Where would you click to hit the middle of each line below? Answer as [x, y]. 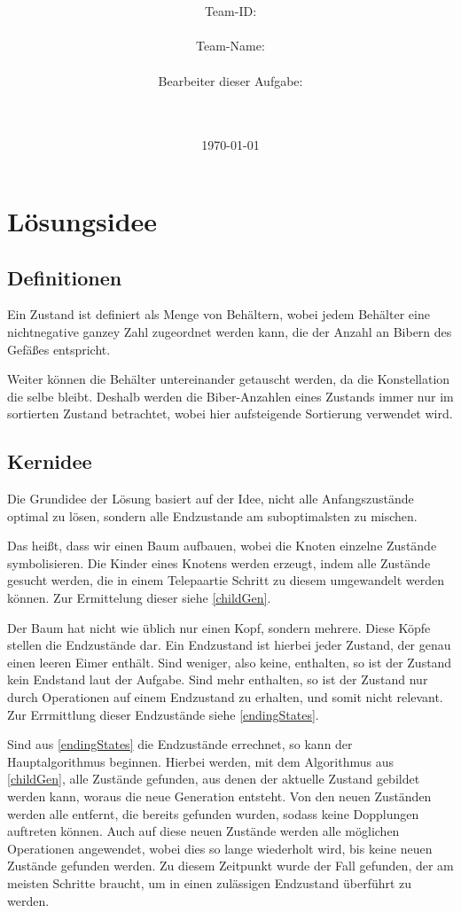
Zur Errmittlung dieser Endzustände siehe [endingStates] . [163, 714]
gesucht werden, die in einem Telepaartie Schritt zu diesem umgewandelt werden [226, 580]
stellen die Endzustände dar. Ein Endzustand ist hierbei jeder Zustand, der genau [229, 645]
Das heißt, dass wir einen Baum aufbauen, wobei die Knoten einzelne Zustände [222, 546]
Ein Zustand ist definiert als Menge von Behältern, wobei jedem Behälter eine [219, 314]
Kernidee [50, 461]
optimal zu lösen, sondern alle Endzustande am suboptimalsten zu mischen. [212, 515]
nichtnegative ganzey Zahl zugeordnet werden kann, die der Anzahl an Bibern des [230, 331]
